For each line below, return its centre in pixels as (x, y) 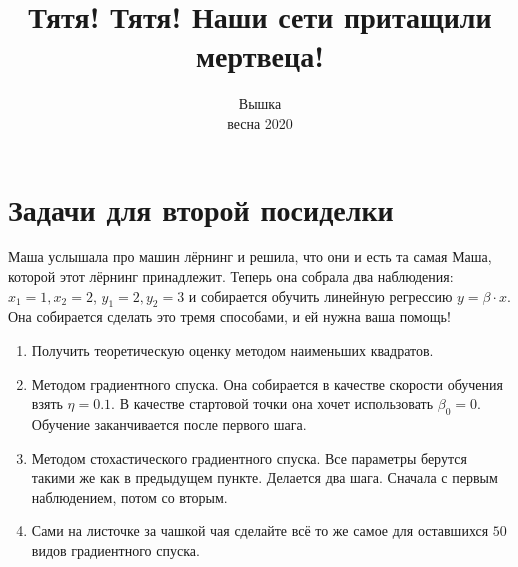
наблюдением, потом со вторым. (129, 496)
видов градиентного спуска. (115, 549)
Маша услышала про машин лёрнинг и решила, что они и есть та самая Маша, (250, 256)
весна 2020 (260, 122)
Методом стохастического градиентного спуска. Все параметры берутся (249, 457)
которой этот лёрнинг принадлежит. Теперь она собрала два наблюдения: (231, 276)
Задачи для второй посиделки (201, 208)
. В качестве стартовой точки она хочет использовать (272, 403)
